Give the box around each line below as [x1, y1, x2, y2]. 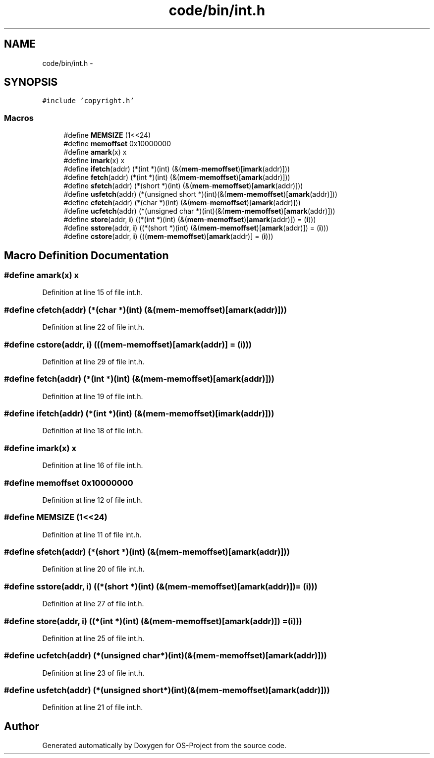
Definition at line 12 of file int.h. [42, 495, 143, 504]
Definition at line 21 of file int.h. [42, 703, 143, 712]
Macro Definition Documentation [4, 249, 169, 262]
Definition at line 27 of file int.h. [42, 599, 144, 608]
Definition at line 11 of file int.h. [42, 530, 142, 539]
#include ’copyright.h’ [42, 97, 134, 105]
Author [4, 720, 39, 733]
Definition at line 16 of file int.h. [42, 461, 143, 470]
